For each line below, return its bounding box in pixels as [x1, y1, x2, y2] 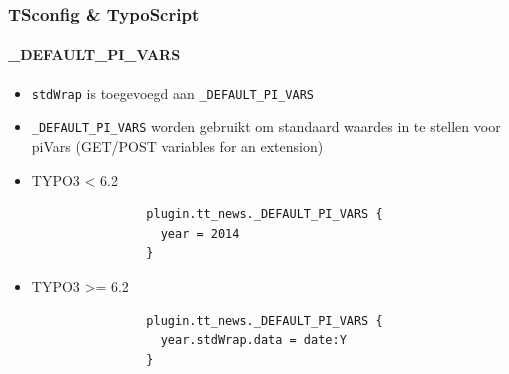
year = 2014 [160, 226, 240, 241]
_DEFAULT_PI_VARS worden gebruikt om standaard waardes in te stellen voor [31, 116, 501, 137]
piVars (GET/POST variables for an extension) [31, 135, 324, 156]
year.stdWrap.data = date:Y [160, 333, 347, 348]
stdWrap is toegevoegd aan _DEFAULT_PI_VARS [31, 82, 314, 103]
